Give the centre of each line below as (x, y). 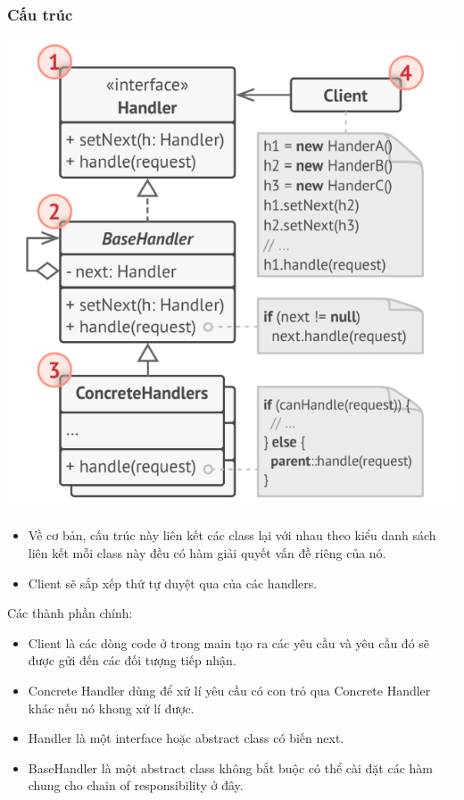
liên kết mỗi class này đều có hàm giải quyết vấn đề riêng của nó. (207, 553)
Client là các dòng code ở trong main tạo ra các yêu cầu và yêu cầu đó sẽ (229, 642)
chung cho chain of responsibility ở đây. (136, 785)
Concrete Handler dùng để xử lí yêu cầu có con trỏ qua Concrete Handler (229, 690)
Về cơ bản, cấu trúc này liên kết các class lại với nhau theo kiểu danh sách (232, 535)
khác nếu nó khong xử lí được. (111, 708)
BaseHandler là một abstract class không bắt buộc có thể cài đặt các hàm (230, 767)
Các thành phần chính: (70, 613)
